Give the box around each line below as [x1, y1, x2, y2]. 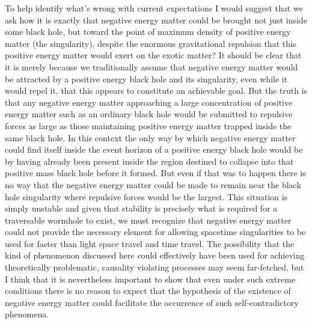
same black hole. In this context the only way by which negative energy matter [5, 131, 296, 144]
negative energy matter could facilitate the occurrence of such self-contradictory [5, 296, 299, 308]
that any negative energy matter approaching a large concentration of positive [5, 96, 293, 108]
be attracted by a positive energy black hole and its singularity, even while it [5, 72, 288, 85]
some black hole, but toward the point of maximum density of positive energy [5, 25, 291, 38]
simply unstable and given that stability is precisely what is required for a [5, 202, 278, 215]
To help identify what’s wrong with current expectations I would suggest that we [5, 2, 303, 14]
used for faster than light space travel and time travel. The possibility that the [5, 237, 295, 249]
